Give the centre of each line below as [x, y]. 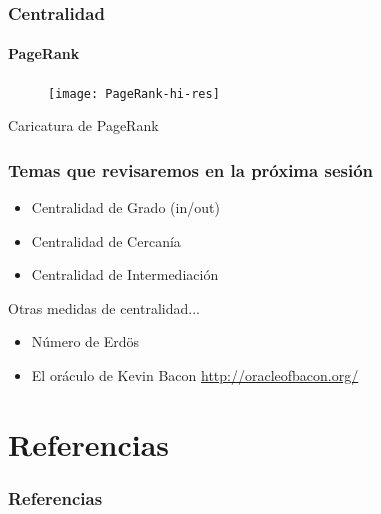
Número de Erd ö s [85, 341]
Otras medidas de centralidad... [104, 307]
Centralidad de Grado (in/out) [125, 207]
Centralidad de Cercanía [106, 240]
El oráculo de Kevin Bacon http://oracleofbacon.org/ [195, 375]
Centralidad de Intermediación [125, 274]
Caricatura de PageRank [83, 125]
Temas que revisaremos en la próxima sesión [191, 169]
